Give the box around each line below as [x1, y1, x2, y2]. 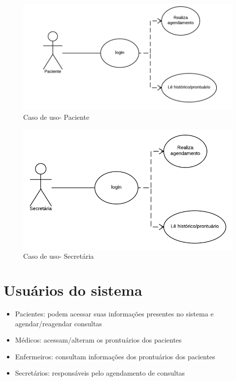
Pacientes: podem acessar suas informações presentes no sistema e [15, 308, 214, 318]
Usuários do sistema [3, 280, 142, 300]
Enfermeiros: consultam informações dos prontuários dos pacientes [15, 351, 215, 361]
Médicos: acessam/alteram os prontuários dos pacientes [15, 335, 182, 345]
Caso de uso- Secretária [23, 251, 94, 261]
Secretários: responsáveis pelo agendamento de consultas [15, 368, 185, 378]
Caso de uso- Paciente [23, 111, 90, 122]
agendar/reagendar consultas [15, 318, 102, 328]
